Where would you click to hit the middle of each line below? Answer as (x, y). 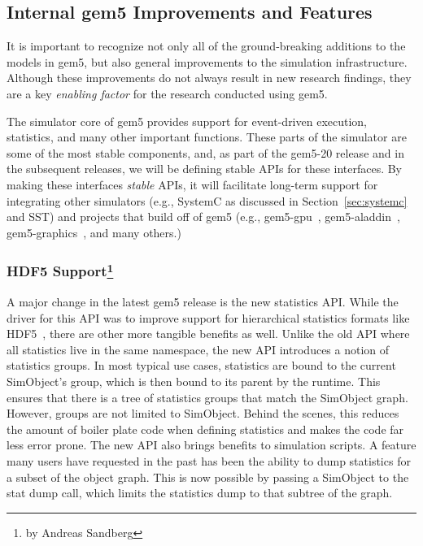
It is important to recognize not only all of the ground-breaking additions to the (206, 46)
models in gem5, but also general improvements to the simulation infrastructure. (207, 61)
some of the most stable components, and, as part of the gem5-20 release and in (205, 152)
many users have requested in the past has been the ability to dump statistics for (209, 460)
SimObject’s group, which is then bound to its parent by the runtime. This (194, 381)
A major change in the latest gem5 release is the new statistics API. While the (203, 301)
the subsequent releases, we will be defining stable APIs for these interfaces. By (205, 169)
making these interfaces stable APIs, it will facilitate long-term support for (192, 184)
